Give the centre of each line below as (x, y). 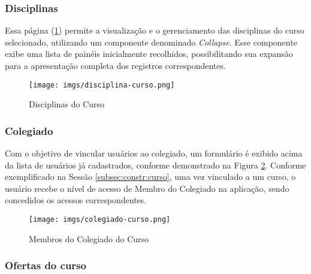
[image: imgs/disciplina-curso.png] (102, 85)
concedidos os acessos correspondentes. (76, 200)
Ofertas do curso (46, 265)
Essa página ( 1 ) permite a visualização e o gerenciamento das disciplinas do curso (155, 30)
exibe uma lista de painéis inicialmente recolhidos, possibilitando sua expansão (149, 54)
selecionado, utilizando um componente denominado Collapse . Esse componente (151, 42)
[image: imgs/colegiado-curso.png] (100, 220)
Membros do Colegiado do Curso (89, 238)
